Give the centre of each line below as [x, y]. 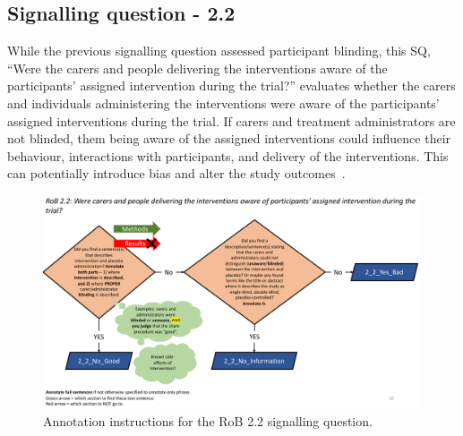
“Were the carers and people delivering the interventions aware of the [197, 68]
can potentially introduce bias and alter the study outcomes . [176, 173]
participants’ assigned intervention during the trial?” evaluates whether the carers [231, 85]
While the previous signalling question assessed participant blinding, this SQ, [219, 51]
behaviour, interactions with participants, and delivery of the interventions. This [228, 155]
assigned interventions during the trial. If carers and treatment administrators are [231, 120]
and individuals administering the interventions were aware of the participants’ [223, 103]
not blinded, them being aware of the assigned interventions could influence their [229, 138]
